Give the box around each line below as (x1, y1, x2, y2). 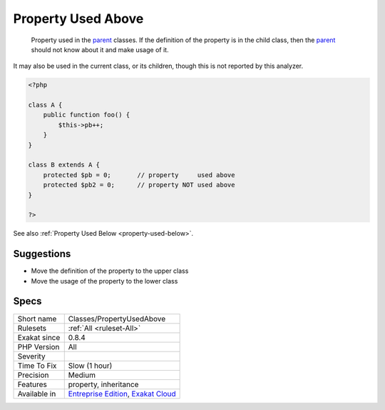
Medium (68, 370, 96, 380)
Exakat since (17, 332, 61, 342)
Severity (17, 351, 46, 361)
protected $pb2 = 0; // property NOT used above (43, 181, 235, 189)
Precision (17, 370, 49, 380)
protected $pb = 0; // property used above (43, 171, 235, 179)
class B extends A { (28, 161, 100, 169)
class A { (28, 101, 63, 109)
